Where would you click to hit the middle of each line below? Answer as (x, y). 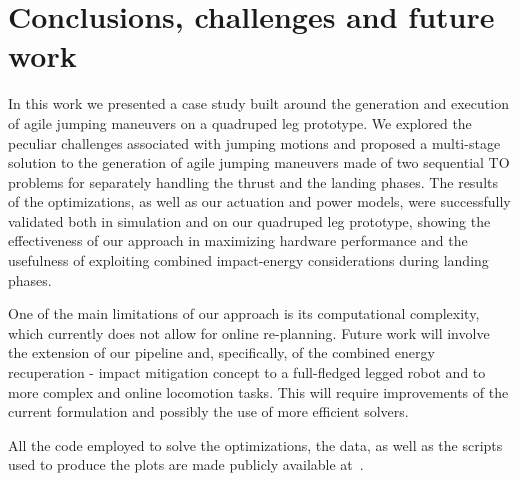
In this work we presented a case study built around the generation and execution (258, 103)
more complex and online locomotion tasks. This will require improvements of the (258, 391)
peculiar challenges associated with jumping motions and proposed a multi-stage (254, 142)
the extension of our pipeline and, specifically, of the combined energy (221, 352)
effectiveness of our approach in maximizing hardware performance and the (238, 240)
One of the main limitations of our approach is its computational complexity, (244, 313)
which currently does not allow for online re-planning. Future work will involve (249, 332)
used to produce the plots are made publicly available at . (186, 464)
